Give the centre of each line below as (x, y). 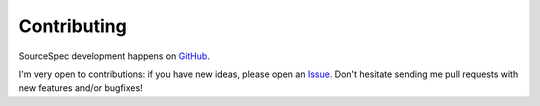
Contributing (72, 26)
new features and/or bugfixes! (81, 88)
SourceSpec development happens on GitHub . (114, 56)
